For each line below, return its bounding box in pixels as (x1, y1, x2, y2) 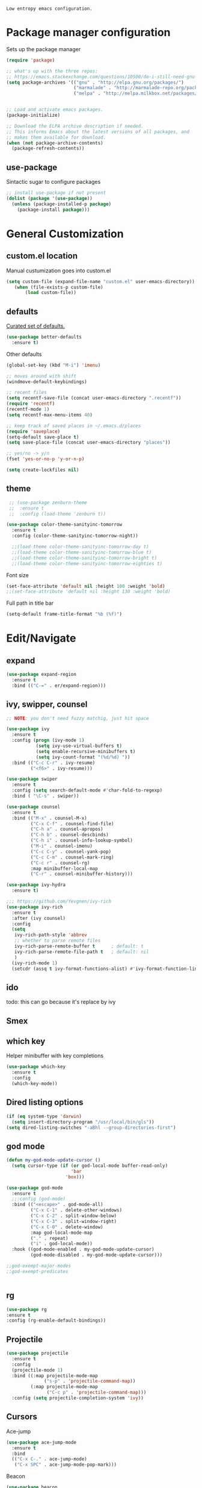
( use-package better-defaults (6, 334, 82, 340)
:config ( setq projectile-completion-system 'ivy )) (11, 1395, 144, 1401)
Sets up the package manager (6, 45, 81, 52)
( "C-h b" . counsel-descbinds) (30, 832, 109, 838)
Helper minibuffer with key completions (6, 1052, 104, 1060)
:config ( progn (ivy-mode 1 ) (11, 737, 85, 743)
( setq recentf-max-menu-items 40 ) (6, 411, 93, 418)
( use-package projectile (6, 1350, 69, 1357)
